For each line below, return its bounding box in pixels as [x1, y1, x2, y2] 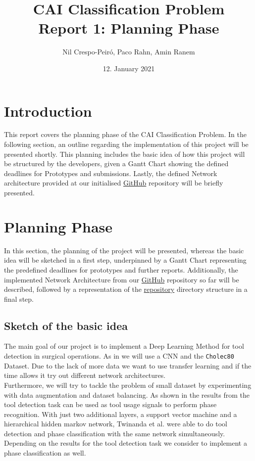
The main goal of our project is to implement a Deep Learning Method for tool [4, 341, 244, 351]
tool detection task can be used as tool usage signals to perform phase [4, 399, 217, 410]
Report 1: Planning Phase [38, 18, 219, 38]
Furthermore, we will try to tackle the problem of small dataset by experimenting [4, 379, 252, 390]
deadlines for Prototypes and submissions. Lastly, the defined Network [4, 168, 217, 178]
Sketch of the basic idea [4, 318, 128, 333]
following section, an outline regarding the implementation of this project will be [4, 139, 249, 149]
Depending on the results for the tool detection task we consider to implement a [4, 438, 247, 448]
